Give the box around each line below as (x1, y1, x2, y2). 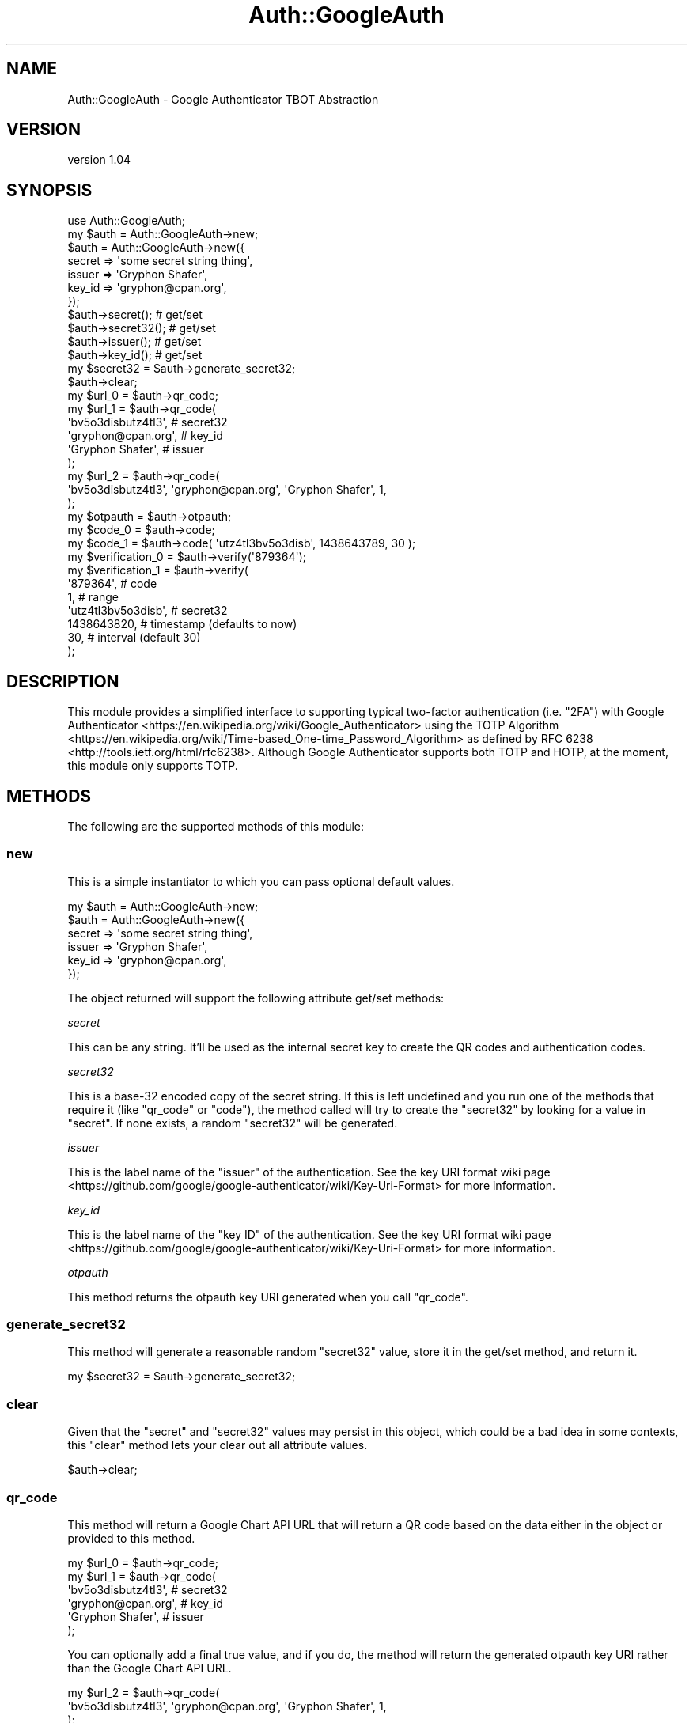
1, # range (67, 590, 119, 604)
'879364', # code (67, 577, 157, 591)
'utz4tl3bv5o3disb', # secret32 (67, 604, 228, 618)
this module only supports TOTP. (67, 759, 238, 773)
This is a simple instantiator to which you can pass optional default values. (67, 874, 455, 888)
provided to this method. (67, 1531, 195, 1545)
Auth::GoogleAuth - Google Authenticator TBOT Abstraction (67, 92, 379, 106)
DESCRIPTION (6, 671, 119, 691)
